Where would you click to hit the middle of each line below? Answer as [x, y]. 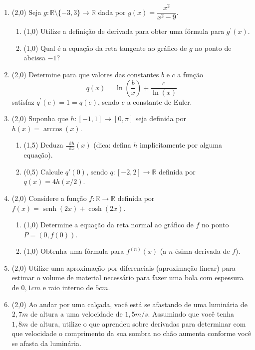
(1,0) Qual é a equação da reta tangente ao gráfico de [105, 48]
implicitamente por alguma [181, 145]
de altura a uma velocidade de [76, 314]
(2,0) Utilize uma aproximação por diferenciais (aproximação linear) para [124, 267]
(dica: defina [112, 145]
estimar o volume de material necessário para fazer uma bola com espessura [127, 277]
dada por [112, 12]
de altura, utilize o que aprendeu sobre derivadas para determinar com [138, 323]
